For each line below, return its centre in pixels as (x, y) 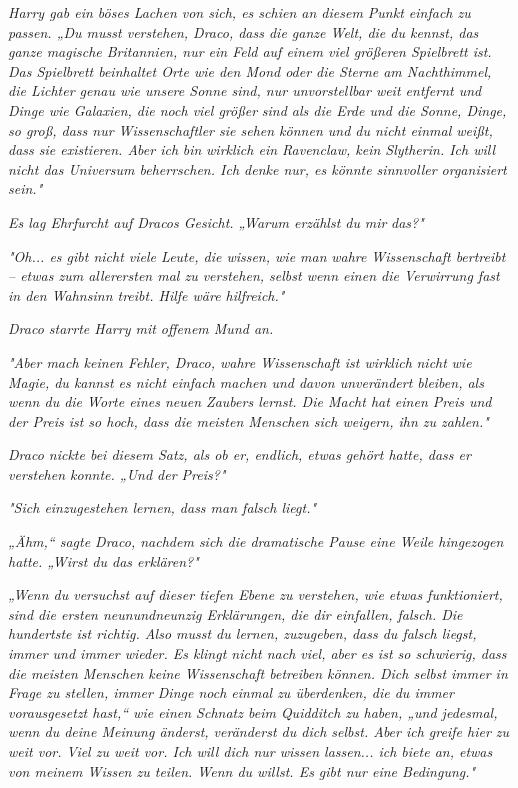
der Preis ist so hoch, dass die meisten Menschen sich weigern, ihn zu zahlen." (248, 420)
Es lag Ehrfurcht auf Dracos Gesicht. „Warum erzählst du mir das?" (216, 221)
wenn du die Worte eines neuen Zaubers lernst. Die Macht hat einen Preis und (250, 401)
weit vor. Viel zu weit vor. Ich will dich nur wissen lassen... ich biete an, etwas (250, 751)
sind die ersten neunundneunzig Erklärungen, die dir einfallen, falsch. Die (235, 613)
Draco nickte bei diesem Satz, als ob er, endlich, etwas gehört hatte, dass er (239, 454)
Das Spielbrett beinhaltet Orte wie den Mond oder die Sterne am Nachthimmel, (250, 70)
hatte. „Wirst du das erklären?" (103, 560)
